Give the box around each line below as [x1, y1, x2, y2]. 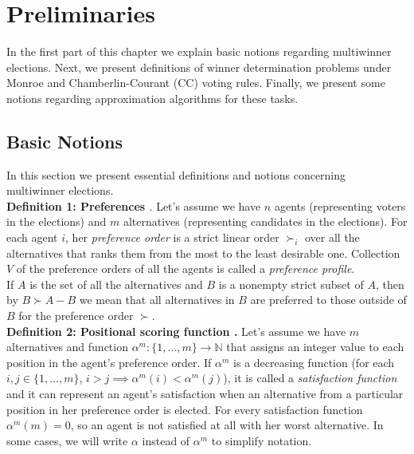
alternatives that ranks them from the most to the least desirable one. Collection [6, 244, 400, 261]
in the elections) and [6, 213, 107, 230]
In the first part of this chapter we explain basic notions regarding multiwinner [6, 43, 392, 60]
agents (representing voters [274, 197, 406, 214]
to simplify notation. [211, 432, 312, 448]
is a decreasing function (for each [233, 353, 395, 370]
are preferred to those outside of [250, 291, 407, 308]
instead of [142, 432, 190, 448]
